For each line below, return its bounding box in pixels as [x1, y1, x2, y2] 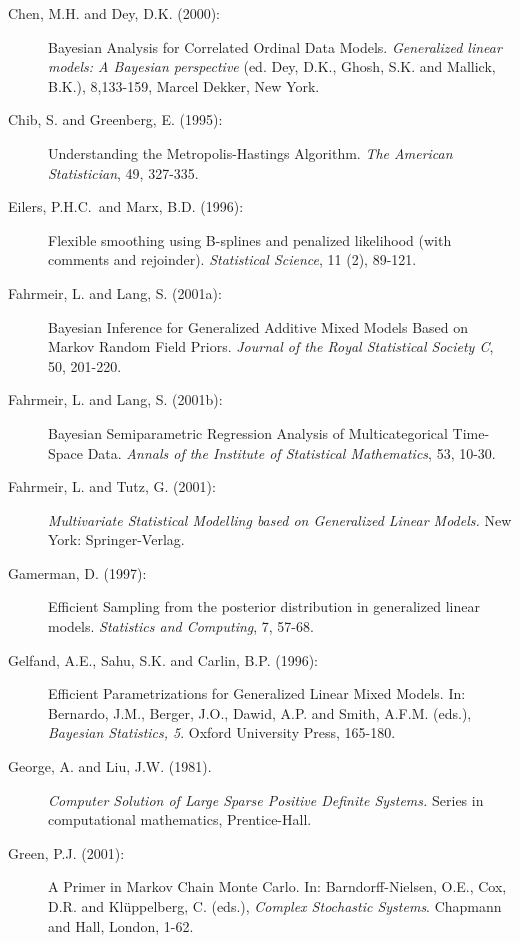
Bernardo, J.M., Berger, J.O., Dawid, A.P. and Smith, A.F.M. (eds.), [48, 702, 472, 723]
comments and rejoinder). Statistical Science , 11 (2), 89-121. [48, 249, 417, 270]
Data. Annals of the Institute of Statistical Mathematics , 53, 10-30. [87, 442, 496, 463]
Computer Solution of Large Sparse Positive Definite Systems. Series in [48, 789, 484, 810]
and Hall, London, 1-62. [48, 915, 194, 936]
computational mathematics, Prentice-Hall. [48, 809, 312, 830]
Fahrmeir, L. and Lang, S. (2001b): [8, 389, 223, 410]
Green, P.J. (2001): [8, 842, 125, 863]
